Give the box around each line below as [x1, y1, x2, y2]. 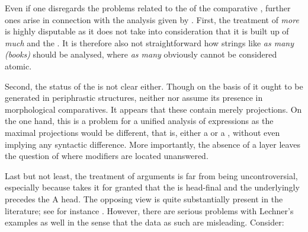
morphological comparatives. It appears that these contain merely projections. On [5, 103, 302, 115]
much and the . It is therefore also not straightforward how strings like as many [5, 36, 294, 49]
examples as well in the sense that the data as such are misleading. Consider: [5, 216, 284, 228]
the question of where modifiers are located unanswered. [5, 150, 208, 162]
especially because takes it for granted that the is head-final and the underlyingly [5, 181, 300, 193]
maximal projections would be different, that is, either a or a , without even [5, 126, 280, 138]
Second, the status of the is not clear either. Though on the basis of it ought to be [5, 80, 303, 92]
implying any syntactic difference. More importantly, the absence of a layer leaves [5, 138, 300, 150]
